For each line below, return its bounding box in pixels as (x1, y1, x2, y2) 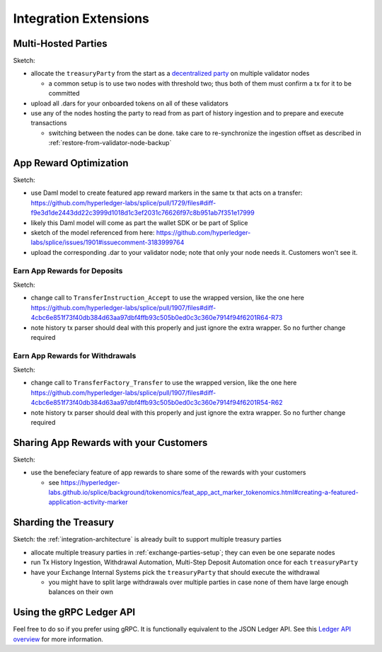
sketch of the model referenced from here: (30, 229, 155, 237)
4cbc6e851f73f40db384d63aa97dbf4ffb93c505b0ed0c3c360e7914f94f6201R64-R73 (30, 314, 283, 322)
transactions (30, 119, 67, 127)
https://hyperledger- (60, 478, 120, 486)
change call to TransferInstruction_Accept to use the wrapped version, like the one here (30, 294, 304, 302)
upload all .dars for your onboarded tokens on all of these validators (30, 99, 229, 108)
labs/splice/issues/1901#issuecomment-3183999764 (30, 238, 185, 247)
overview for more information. (13, 634, 104, 644)
